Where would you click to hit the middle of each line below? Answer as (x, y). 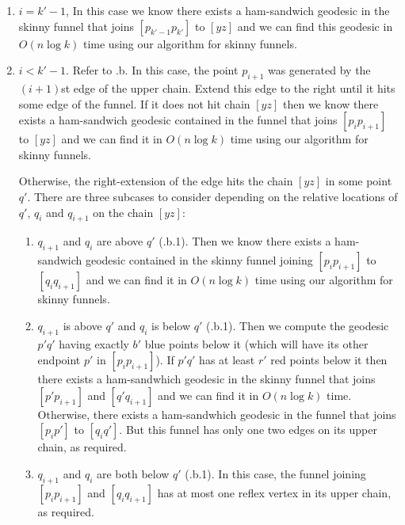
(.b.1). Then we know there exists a (245, 241)
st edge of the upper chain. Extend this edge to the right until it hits (228, 87)
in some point (359, 181)
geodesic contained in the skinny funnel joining (199, 260)
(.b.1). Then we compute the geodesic (298, 325)
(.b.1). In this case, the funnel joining (275, 473)
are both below (133, 473)
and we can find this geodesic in (315, 26)
